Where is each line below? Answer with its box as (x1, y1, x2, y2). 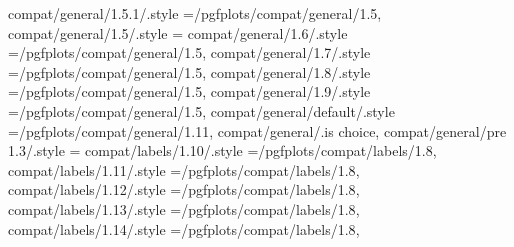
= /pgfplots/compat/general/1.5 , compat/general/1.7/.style (8, 42, 371, 63)
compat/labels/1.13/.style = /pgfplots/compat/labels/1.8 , (8, 198, 360, 219)
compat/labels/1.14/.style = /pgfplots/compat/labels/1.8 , (8, 218, 360, 239)
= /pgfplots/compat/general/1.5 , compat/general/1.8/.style (8, 61, 371, 82)
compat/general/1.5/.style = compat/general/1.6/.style (8, 22, 348, 43)
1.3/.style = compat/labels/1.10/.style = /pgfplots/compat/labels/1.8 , (8, 140, 437, 161)
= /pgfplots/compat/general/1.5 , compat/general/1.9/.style (8, 81, 371, 102)
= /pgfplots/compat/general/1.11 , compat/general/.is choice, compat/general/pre (8, 120, 507, 141)
